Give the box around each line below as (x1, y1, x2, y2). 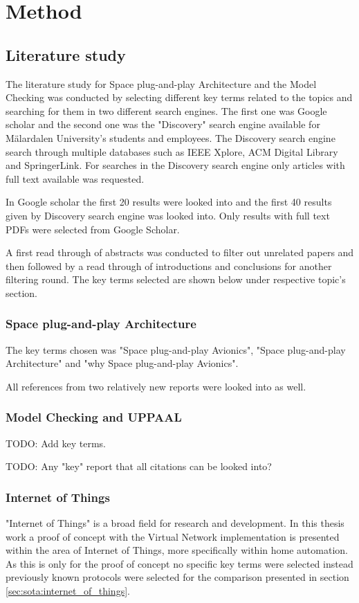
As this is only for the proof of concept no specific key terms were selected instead (6, 556, 353, 570)
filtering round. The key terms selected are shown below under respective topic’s (6, 272, 346, 287)
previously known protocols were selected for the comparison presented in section (6, 570, 349, 584)
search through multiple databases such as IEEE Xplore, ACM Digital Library (6, 144, 338, 159)
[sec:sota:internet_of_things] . (6, 584, 130, 598)
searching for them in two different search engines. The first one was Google (6, 103, 327, 118)
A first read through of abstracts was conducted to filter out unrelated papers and (6, 245, 354, 260)
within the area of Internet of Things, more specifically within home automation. (6, 543, 348, 557)
